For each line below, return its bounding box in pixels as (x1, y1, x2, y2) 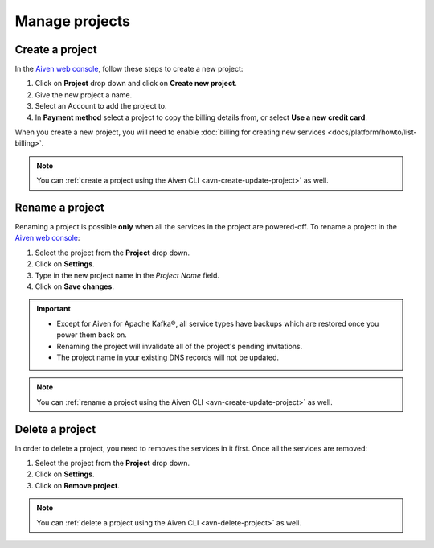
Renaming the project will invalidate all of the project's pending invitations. (56, 341, 303, 351)
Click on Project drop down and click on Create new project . (35, 79, 237, 89)
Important (36, 304, 72, 314)
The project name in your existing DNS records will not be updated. (56, 352, 280, 362)
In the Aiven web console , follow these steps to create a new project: (14, 64, 244, 74)
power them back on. (56, 330, 128, 340)
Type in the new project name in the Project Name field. (35, 270, 220, 280)
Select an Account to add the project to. (35, 101, 168, 111)
